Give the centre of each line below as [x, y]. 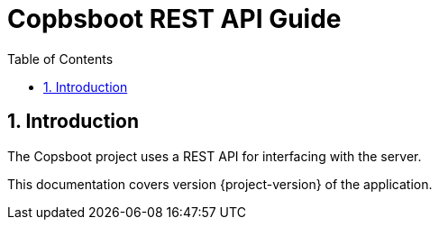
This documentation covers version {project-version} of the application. [220, 184]
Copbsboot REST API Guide [174, 19]
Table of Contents [60, 59]
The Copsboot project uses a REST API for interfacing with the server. [215, 156]
